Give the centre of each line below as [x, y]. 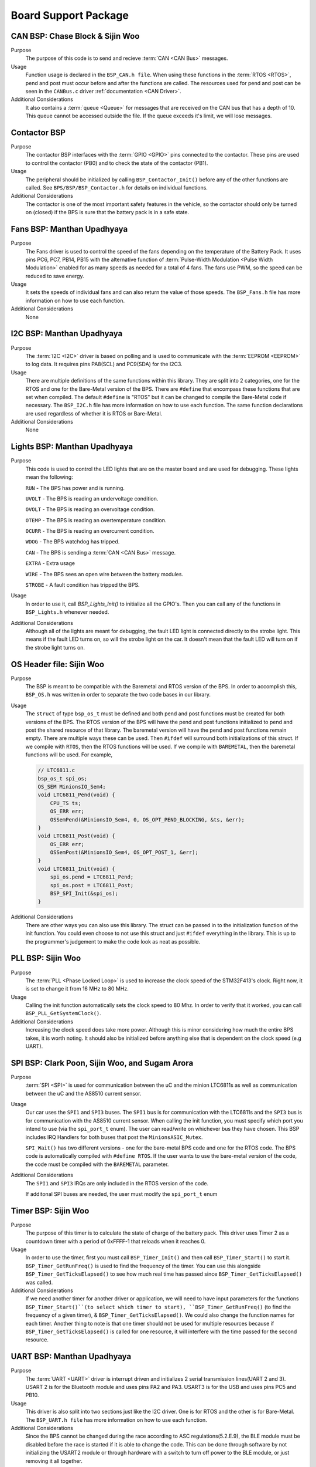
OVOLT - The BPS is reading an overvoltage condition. [90, 509]
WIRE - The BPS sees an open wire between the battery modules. [104, 574]
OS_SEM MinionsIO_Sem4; [72, 787]
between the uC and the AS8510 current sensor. [83, 1093]
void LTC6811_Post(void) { [76, 836]
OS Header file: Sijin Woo [58, 664]
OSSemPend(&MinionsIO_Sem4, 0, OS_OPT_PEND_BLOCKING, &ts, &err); [147, 819]
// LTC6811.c [56, 770]
